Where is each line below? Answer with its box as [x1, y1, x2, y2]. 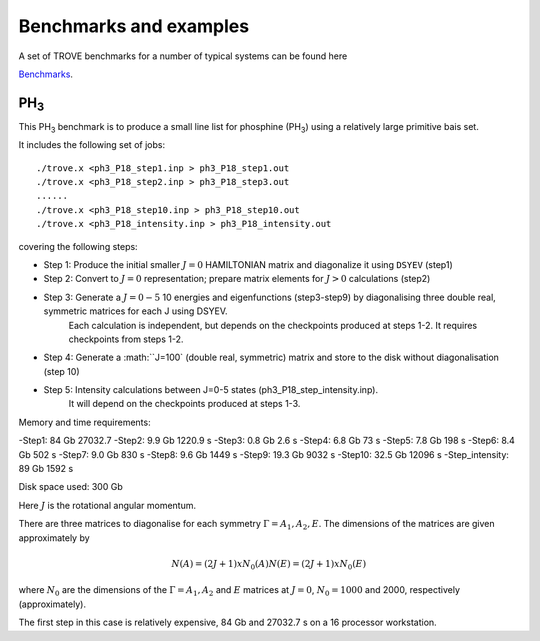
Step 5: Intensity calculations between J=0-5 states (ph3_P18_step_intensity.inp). [43, 384, 379, 396]
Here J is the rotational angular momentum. [18, 499, 197, 511]
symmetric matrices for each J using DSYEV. [43, 305, 229, 317]
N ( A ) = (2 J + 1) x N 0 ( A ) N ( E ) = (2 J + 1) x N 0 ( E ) [171, 558, 367, 572]
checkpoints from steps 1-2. [68, 333, 184, 345]
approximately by [18, 531, 90, 544]
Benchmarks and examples [18, 15, 250, 37]
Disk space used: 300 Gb [18, 481, 124, 493]
